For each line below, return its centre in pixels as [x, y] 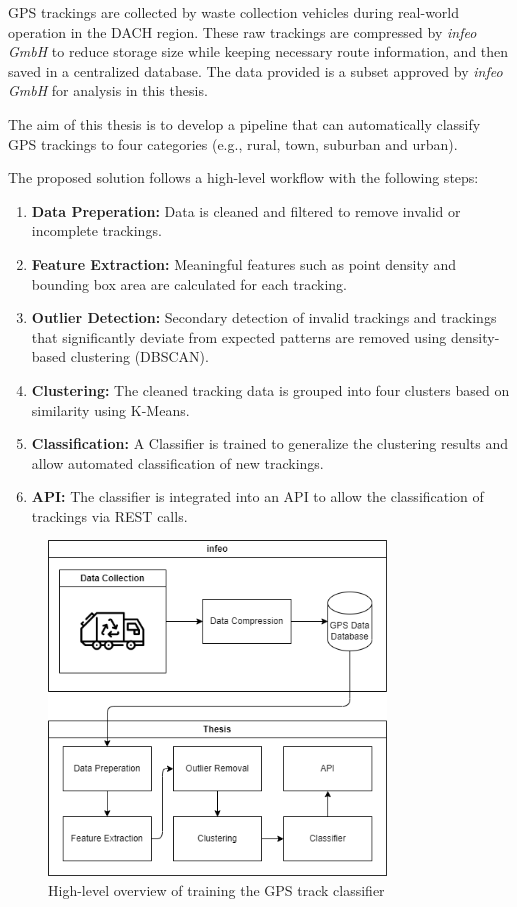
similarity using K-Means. [110, 409]
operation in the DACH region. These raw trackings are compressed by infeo [242, 31]
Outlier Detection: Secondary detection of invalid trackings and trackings [264, 317]
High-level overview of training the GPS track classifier [216, 889]
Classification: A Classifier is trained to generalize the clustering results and [270, 443]
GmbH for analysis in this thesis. [108, 90]
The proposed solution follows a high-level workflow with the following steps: [243, 177]
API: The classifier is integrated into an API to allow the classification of [257, 496]
